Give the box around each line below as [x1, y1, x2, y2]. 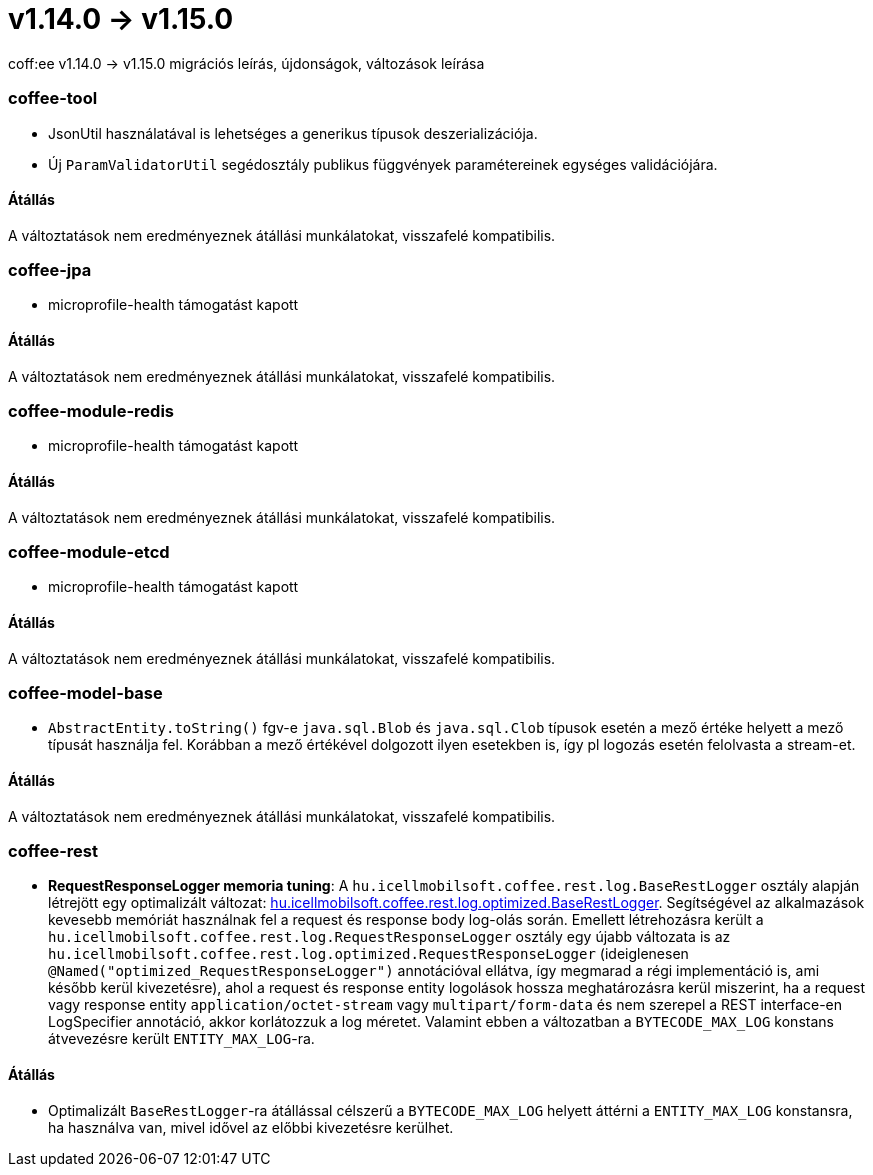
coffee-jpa [8, 260, 92, 281]
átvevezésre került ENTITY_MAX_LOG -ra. [48, 1030, 315, 1048]
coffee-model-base [8, 683, 163, 703]
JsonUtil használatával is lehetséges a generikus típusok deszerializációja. [48, 124, 538, 142]
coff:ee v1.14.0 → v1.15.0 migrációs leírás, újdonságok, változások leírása [8, 54, 485, 72]
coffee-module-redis [8, 401, 174, 422]
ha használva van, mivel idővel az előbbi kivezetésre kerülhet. [48, 1118, 454, 1136]
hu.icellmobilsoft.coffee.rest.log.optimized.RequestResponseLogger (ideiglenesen [48, 945, 689, 963]
